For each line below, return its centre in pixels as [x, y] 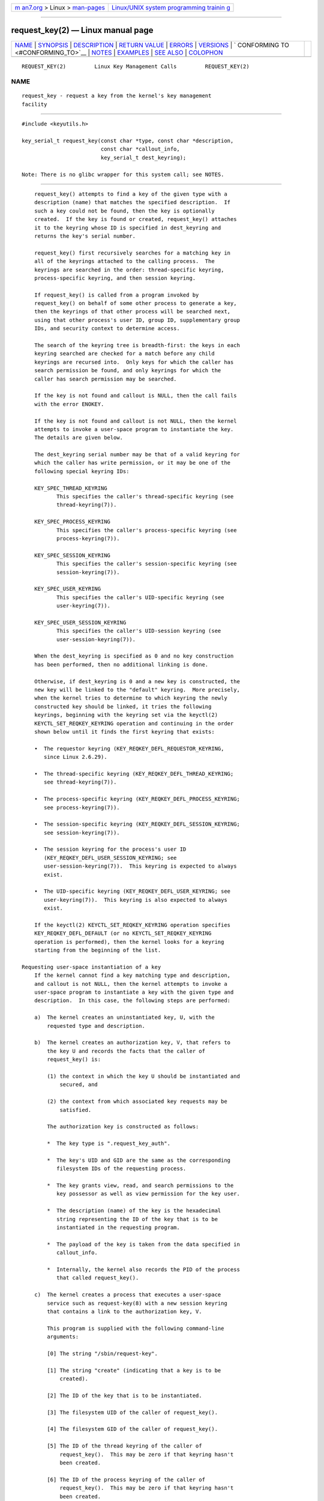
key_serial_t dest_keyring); [143, 157]
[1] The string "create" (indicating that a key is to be [134, 1370]
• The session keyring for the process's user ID [110, 849]
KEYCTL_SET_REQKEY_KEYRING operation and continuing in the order [134, 723]
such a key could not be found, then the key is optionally [124, 211]
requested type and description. [96, 1026]
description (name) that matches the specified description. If [132, 202]
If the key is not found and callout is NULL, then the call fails [135, 396]
